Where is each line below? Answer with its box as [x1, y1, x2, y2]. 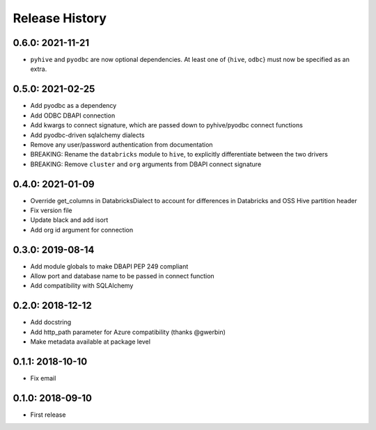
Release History [13, 10, 107, 26]
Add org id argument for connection [30, 225, 134, 234]
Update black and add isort [30, 216, 109, 224]
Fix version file [30, 206, 72, 214]
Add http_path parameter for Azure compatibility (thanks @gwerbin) [30, 328, 226, 336]
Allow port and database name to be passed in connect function [30, 272, 215, 280]
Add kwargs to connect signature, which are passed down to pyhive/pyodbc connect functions [30, 121, 303, 129]
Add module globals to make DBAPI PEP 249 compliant [30, 262, 189, 271]
